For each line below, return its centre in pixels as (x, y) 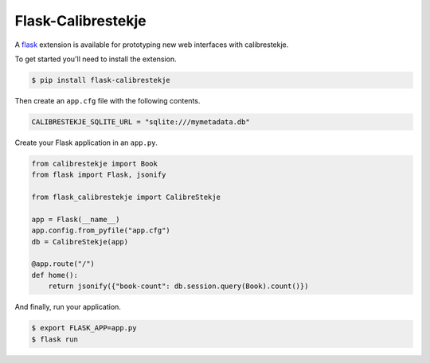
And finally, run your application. (68, 307)
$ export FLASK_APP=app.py (84, 328)
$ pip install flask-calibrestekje (101, 80)
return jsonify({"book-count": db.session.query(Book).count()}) (178, 286)
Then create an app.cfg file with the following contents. (107, 100)
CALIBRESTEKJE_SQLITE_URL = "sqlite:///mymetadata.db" (141, 122)
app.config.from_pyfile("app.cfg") (101, 230)
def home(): (55, 275)
